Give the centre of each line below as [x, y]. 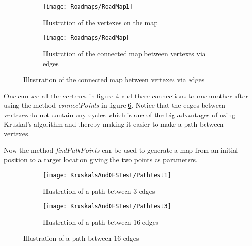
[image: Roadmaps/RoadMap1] [88, 7]
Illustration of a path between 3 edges [99, 190]
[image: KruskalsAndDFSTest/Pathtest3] [107, 206]
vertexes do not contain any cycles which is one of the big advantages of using [120, 114]
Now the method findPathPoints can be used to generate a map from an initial [121, 150]
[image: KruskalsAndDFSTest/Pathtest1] [107, 175]
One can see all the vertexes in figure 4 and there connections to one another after [126, 95]
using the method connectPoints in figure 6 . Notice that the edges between [115, 105]
